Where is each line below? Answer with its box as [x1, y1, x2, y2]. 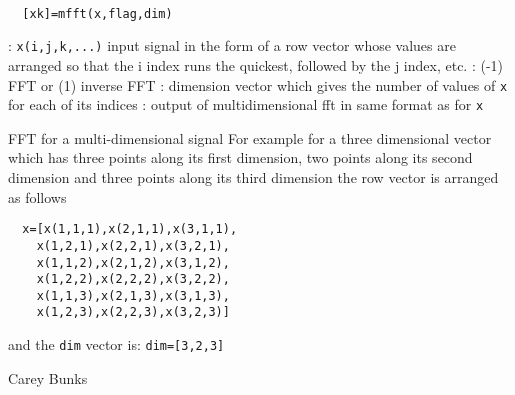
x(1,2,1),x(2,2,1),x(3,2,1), [36, 238, 230, 253]
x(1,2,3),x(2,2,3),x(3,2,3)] [36, 305, 230, 320]
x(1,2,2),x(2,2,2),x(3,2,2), [36, 272, 230, 287]
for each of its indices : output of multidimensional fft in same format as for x [8, 94, 484, 115]
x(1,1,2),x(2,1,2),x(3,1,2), [36, 255, 230, 270]
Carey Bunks [8, 367, 88, 388]
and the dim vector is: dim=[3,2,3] [8, 334, 225, 355]
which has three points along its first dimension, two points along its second [8, 147, 473, 168]
